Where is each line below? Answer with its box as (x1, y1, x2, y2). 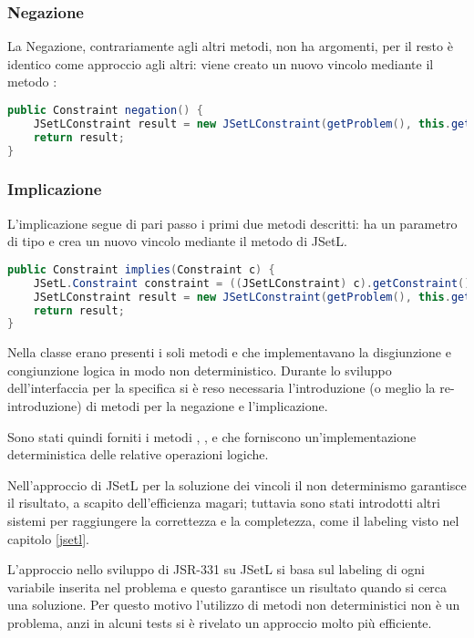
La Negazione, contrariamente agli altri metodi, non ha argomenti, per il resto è (7, 36, 453, 56)
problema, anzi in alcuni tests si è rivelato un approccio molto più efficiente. (7, 613, 432, 632)
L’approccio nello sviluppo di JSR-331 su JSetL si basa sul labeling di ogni (7, 560, 425, 579)
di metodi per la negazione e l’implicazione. (86, 396, 328, 416)
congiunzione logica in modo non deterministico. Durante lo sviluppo (7, 360, 392, 379)
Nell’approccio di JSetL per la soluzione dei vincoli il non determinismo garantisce (7, 475, 467, 494)
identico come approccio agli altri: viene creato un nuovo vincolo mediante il (7, 54, 434, 73)
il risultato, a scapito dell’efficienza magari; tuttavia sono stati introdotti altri (7, 493, 440, 512)
